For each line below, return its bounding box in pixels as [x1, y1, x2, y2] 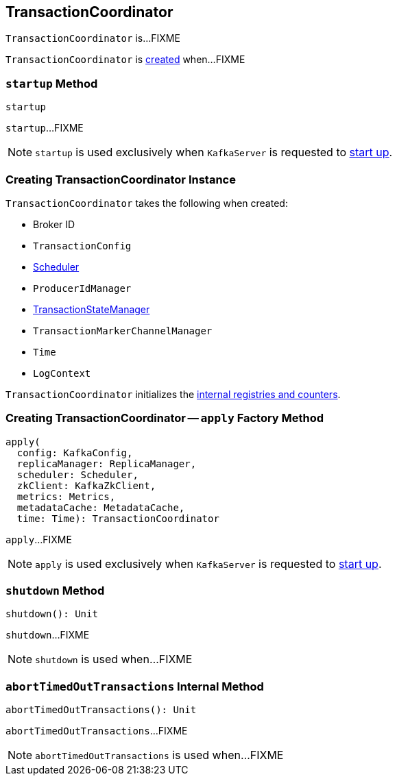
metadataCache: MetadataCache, [16, 501, 185, 513]
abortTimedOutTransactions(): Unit [5, 704, 197, 716]
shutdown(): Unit [5, 608, 98, 620]
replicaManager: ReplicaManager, [16, 458, 197, 469]
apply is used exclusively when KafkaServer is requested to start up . [35, 556, 382, 571]
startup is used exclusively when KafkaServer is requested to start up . [35, 145, 393, 160]
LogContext [33, 367, 91, 379]
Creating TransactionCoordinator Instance [5, 172, 236, 186]
